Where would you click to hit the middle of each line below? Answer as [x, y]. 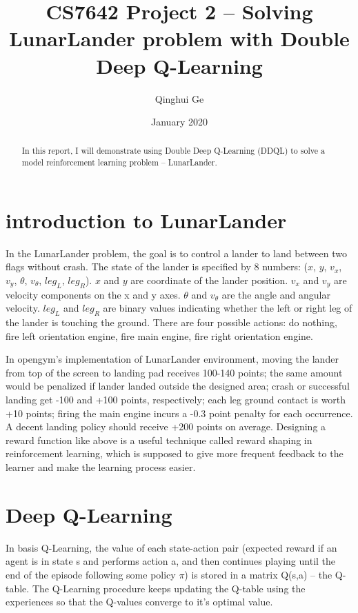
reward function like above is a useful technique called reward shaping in [159, 440]
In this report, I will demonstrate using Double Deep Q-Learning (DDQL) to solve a [173, 151]
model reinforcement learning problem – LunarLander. [119, 162]
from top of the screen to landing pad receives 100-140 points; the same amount [174, 372]
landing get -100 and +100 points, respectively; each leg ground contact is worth [176, 400]
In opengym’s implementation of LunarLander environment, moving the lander [172, 359]
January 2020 [179, 122]
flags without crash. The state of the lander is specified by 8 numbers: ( [157, 267]
